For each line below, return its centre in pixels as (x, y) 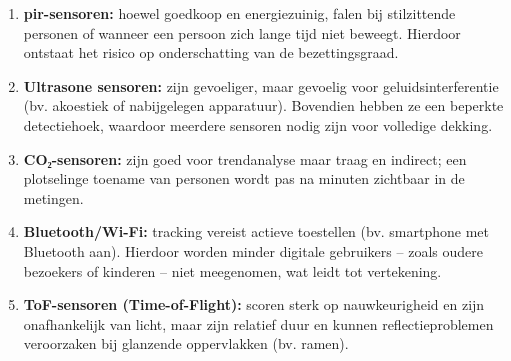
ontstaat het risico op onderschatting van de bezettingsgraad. (211, 52)
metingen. (53, 197)
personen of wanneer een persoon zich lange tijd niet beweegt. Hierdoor (242, 32)
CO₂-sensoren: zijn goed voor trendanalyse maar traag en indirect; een (245, 158)
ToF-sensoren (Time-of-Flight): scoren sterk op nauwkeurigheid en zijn (254, 304)
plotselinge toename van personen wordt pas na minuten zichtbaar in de (244, 178)
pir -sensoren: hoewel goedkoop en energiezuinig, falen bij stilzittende (239, 13)
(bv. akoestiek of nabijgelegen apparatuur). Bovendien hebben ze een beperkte (263, 105)
